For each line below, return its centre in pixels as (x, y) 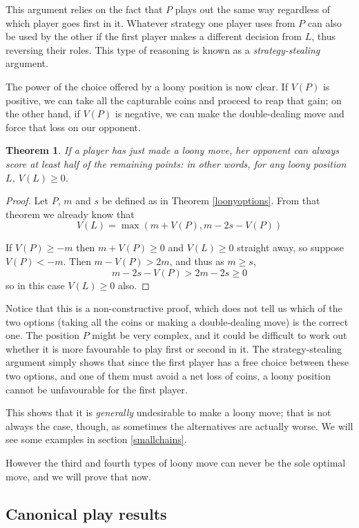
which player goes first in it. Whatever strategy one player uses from (151, 22)
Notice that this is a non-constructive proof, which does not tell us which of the (174, 308)
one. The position (43, 335)
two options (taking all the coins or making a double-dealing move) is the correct (177, 321)
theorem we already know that (70, 214)
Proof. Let (27, 201)
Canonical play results (86, 513)
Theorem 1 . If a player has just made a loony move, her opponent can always (172, 150)
